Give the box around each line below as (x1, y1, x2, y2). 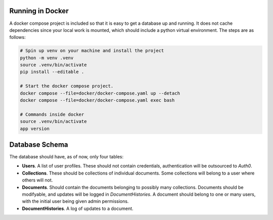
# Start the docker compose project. (20, 83, 114, 89)
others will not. (22, 177, 53, 183)
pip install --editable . (20, 69, 84, 75)
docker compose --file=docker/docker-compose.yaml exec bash (20, 98, 175, 103)
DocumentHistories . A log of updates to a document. (22, 205, 133, 211)
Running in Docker (9, 7, 69, 15)
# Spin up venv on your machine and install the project (20, 48, 164, 54)
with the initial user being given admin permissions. (22, 198, 129, 204)
